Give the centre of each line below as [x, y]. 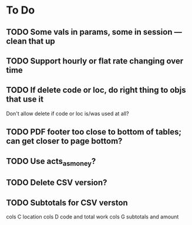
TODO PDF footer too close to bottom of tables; [94, 132]
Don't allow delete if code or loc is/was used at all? [68, 113]
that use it [25, 100]
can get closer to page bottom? [64, 141]
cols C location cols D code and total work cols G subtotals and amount [92, 216]
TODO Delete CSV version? [57, 183]
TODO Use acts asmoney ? [51, 162]
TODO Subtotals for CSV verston [67, 202]
